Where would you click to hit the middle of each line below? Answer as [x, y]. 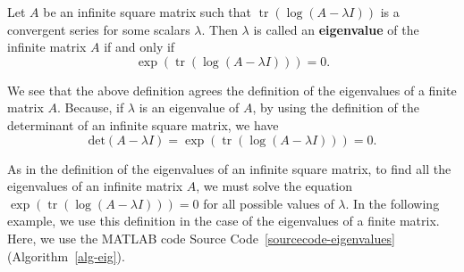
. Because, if [91, 107]
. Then [219, 29]
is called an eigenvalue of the [336, 29]
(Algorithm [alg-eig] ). [66, 256]
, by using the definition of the [336, 107]
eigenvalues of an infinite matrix [95, 186]
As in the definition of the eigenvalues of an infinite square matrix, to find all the [229, 168]
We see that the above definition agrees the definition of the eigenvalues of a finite [232, 90]
